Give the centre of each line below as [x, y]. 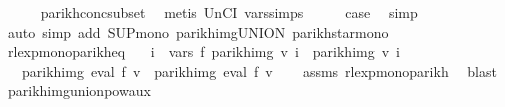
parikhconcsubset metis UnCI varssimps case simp [229, 12]
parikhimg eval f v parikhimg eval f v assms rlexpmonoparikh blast [259, 70]
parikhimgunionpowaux [79, 90]
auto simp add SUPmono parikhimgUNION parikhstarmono [198, 31]
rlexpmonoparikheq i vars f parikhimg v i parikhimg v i [203, 51]
